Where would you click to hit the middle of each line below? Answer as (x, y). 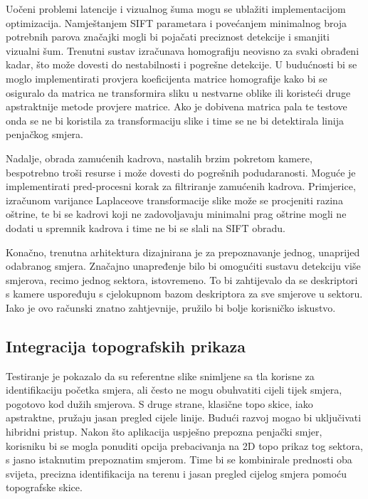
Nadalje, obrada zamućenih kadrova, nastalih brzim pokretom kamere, (159, 158)
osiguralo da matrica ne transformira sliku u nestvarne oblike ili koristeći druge (178, 92)
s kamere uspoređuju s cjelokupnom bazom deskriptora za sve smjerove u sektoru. (184, 294)
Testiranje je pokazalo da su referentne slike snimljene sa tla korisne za (160, 375)
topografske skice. (44, 487)
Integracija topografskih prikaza (126, 346)
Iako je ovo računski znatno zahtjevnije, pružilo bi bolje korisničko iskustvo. (171, 307)
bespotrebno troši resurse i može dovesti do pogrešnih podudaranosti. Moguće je (181, 172)
